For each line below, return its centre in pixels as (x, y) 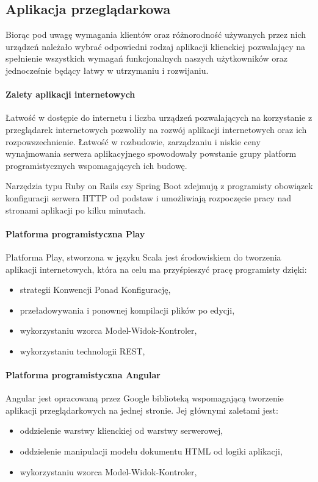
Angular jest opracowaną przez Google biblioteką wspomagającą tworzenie (145, 398)
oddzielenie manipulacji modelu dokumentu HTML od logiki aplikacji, (151, 451)
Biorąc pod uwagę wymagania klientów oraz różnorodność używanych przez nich (156, 34)
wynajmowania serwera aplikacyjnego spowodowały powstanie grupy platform (151, 153)
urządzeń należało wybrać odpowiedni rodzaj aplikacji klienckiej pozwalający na (155, 46)
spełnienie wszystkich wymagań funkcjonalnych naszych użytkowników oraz (146, 58)
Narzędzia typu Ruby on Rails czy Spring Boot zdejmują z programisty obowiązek (159, 186)
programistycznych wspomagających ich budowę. (96, 165)
